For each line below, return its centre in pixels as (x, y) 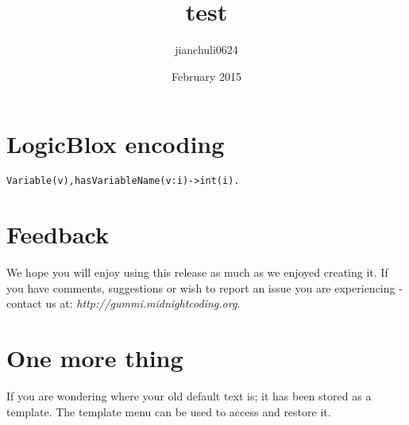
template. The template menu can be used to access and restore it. (169, 411)
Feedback (58, 234)
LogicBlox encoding (116, 144)
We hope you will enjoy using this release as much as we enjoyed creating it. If (197, 272)
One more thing (95, 358)
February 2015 (206, 76)
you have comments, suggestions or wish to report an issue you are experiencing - (204, 287)
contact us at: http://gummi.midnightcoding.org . (123, 303)
